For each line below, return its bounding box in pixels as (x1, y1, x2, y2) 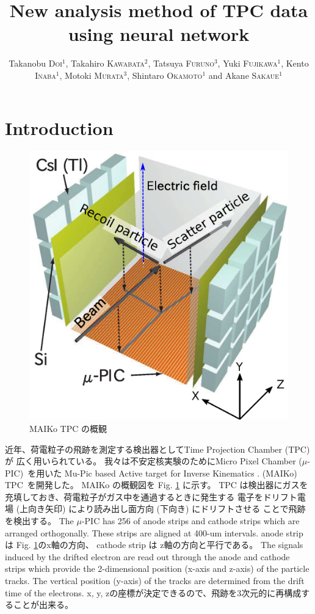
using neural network (68, 21, 250, 46)
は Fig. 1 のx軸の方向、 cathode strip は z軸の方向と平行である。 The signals (5, 538, 303, 551)
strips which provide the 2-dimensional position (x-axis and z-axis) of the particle (5, 562, 310, 575)
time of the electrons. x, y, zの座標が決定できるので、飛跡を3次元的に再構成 (5, 586, 302, 599)
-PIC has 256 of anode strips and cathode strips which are (81, 514, 300, 527)
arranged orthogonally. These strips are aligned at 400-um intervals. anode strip (5, 526, 303, 539)
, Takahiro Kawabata (65, 57, 145, 70)
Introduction (5, 115, 114, 140)
